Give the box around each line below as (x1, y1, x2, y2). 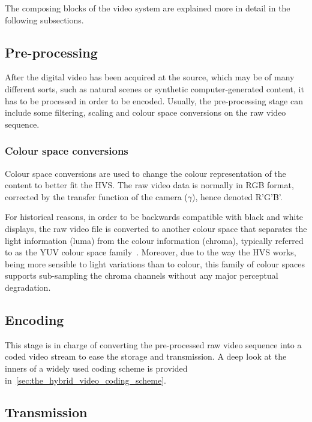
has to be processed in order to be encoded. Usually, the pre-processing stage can (5, 94, 303, 107)
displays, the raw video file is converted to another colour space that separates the (5, 222, 307, 234)
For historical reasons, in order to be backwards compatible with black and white (5, 210, 303, 223)
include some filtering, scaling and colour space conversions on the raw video (5, 106, 286, 119)
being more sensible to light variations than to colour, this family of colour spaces (5, 257, 305, 270)
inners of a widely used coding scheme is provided (5, 361, 188, 374)
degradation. (5, 281, 51, 293)
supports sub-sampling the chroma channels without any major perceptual (5, 269, 278, 282)
